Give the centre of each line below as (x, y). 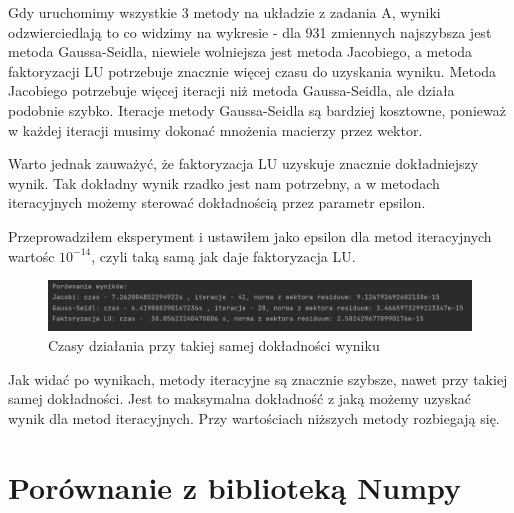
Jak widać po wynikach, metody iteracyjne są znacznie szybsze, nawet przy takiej (258, 378)
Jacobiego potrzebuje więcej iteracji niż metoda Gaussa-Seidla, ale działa (231, 90)
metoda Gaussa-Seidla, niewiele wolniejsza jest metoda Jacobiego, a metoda (240, 51)
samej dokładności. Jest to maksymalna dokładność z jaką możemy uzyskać (240, 398)
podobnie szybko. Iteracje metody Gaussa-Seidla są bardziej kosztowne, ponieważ (257, 109)
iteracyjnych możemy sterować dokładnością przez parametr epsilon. (217, 202)
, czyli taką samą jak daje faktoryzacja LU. (223, 255)
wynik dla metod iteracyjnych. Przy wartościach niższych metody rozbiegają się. (254, 417)
